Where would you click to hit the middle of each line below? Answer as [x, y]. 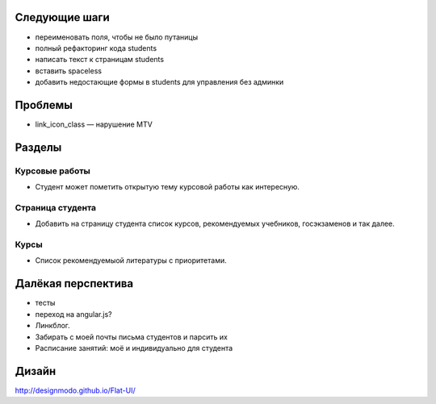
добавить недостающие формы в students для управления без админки [159, 82]
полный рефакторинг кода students [96, 48]
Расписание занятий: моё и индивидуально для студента [134, 348]
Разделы [38, 147]
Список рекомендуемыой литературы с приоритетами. [131, 260]
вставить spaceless [69, 71]
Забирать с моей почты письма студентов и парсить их [131, 337]
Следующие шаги [63, 17]
